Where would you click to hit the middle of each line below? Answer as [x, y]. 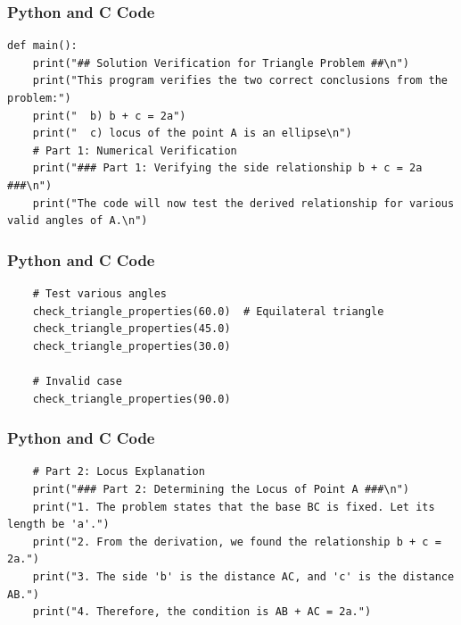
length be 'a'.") [58, 525]
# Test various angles [99, 293]
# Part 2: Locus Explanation [119, 472]
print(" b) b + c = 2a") [109, 116]
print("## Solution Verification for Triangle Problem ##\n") [221, 63]
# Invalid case [77, 381]
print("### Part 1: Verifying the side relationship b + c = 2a [227, 168]
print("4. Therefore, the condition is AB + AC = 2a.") [202, 612]
